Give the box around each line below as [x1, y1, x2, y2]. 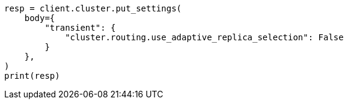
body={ [24, 13, 55, 23]
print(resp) [4, 71, 60, 81]
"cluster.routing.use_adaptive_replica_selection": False [65, 32, 344, 42]
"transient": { [44, 23, 116, 32]
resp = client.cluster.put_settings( [4, 4, 182, 13]
